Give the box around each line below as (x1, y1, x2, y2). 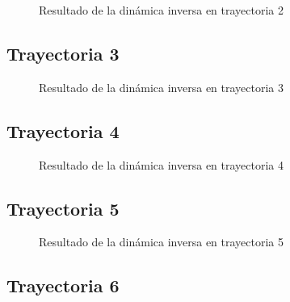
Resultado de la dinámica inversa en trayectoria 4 (39, 156, 284, 173)
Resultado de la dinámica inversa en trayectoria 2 (39, 2, 284, 18)
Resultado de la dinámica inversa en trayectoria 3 (39, 78, 284, 95)
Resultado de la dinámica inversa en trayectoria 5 (39, 233, 284, 250)
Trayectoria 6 (6, 273, 120, 298)
